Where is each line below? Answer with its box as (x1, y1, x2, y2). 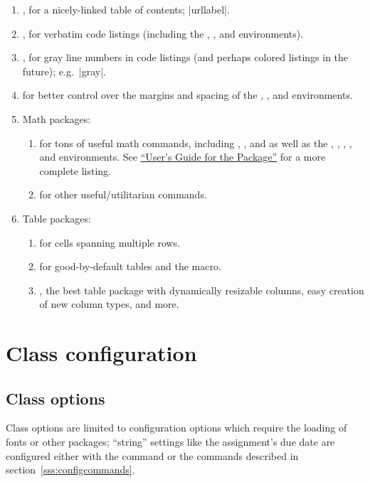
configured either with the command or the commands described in (6, 448, 299, 463)
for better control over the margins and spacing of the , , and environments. (22, 87, 353, 102)
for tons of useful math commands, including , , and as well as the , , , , (39, 135, 352, 150)
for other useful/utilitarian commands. (39, 187, 207, 202)
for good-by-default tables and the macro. (39, 259, 221, 274)
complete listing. (39, 163, 112, 178)
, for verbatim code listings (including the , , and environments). (22, 26, 304, 41)
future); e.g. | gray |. (22, 63, 106, 78)
